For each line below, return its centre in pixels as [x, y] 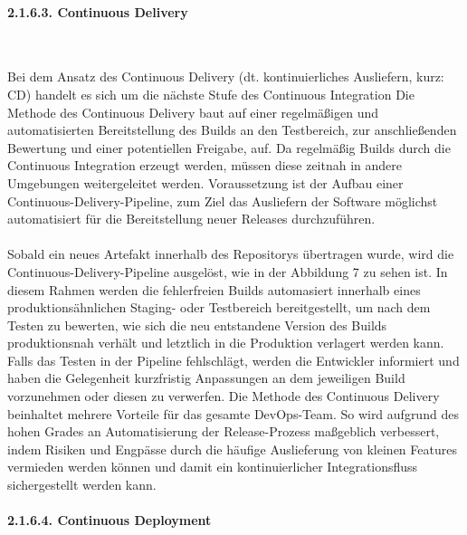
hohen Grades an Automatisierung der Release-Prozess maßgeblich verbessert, [224, 431]
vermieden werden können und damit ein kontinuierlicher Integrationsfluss [213, 467]
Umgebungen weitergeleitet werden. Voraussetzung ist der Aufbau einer [205, 182]
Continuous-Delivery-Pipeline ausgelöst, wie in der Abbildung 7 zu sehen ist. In [228, 271]
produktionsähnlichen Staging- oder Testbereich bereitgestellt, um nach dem [219, 307]
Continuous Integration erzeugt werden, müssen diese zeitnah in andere [205, 165]
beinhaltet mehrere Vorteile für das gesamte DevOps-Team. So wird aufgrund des [233, 413]
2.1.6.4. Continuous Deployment [110, 520]
